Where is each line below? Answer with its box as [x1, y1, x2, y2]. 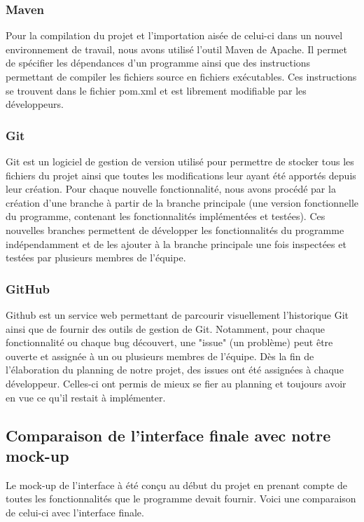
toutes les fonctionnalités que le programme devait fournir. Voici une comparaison [6, 491, 356, 506]
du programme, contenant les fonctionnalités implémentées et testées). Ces [6, 209, 325, 224]
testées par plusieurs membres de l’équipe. [6, 250, 186, 265]
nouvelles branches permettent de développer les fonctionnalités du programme [6, 222, 344, 237]
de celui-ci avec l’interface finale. [6, 504, 144, 519]
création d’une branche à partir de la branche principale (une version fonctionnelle [6, 195, 359, 210]
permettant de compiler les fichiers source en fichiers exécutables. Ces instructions [6, 69, 357, 83]
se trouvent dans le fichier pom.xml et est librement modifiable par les [6, 83, 307, 97]
